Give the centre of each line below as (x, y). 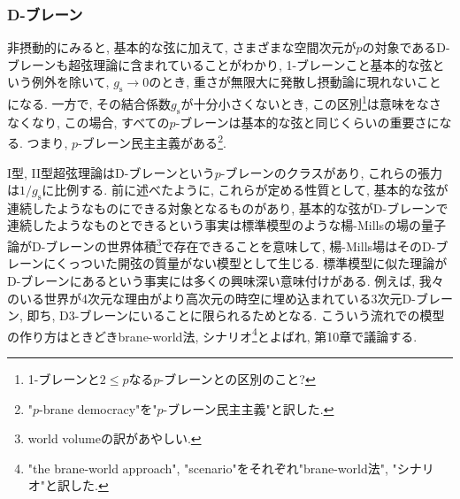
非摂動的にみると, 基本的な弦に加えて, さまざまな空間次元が (182, 47)
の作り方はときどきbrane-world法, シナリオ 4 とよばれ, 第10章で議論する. (212, 334)
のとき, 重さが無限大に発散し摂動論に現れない (283, 82)
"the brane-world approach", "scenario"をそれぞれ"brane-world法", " (212, 468)
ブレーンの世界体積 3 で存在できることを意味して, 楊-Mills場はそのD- (241, 245)
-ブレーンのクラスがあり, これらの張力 (332, 172)
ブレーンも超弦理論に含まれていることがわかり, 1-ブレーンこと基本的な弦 (220, 64)
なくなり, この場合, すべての (88, 122)
